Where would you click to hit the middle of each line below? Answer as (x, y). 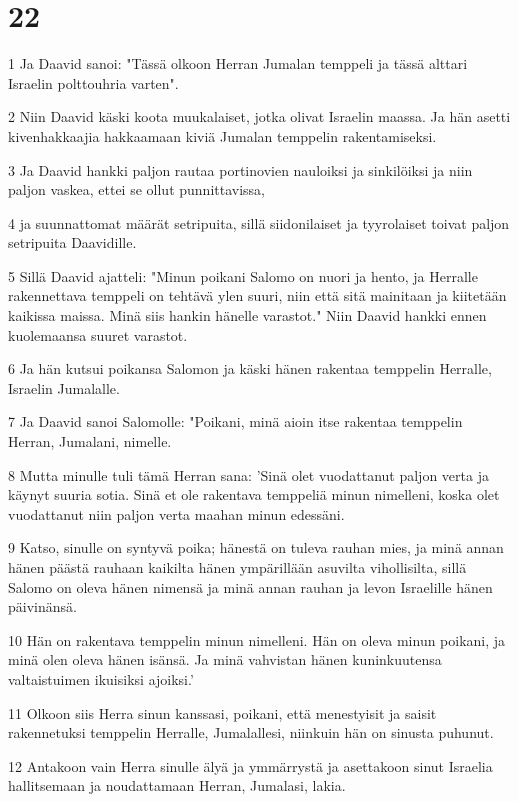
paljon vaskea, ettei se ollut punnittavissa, (136, 189)
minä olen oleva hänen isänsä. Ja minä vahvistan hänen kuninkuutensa (225, 659)
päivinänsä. (42, 606)
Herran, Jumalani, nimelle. (90, 441)
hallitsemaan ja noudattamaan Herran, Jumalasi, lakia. (177, 785)
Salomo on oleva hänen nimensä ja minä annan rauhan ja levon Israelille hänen (250, 586)
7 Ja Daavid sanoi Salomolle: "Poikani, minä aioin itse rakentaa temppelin (235, 421)
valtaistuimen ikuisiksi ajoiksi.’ (101, 678)
